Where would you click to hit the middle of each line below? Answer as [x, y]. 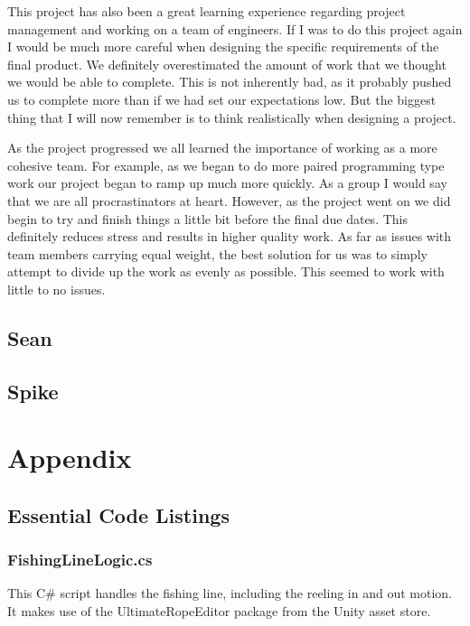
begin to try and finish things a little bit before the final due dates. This [207, 218]
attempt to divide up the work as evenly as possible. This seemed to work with [226, 271]
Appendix [70, 458]
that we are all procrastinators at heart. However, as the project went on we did [229, 200]
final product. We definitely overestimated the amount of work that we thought [227, 64]
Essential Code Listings [118, 514]
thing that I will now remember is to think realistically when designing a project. [232, 117]
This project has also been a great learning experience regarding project [207, 11]
